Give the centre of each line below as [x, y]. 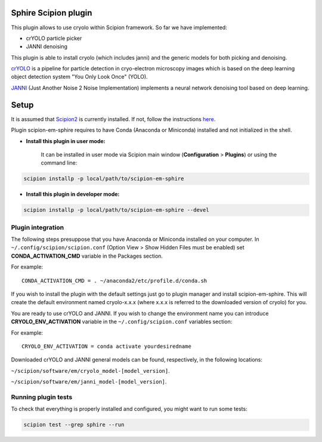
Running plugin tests [42, 397]
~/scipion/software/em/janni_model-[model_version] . [89, 382]
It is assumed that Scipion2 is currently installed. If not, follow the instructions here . [113, 119]
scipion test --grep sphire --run [74, 425]
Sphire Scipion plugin [52, 13]
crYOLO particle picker [54, 38]
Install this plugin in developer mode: [73, 194]
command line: [59, 163]
